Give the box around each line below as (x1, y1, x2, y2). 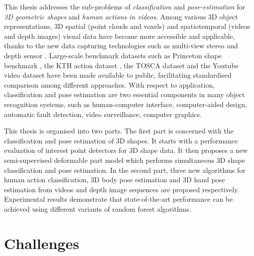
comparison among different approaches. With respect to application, (4, 79, 215, 90)
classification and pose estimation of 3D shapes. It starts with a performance (4, 135, 238, 145)
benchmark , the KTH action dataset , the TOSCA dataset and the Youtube (4, 60, 239, 70)
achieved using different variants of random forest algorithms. (4, 203, 191, 214)
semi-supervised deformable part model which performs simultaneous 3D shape (4, 154, 245, 165)
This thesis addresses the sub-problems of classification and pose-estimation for (4, 1, 245, 11)
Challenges (4, 233, 79, 253)
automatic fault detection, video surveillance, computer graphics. (4, 109, 202, 119)
